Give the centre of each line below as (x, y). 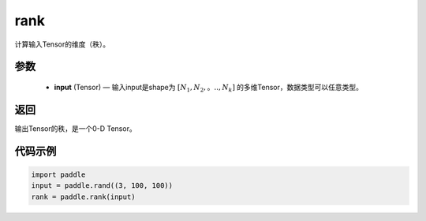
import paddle (58, 174)
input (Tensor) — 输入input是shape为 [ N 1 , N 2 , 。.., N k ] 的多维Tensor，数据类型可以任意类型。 (208, 88)
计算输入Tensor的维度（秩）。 (62, 44)
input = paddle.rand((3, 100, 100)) (102, 186)
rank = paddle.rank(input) (83, 197)
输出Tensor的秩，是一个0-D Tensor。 (76, 128)
